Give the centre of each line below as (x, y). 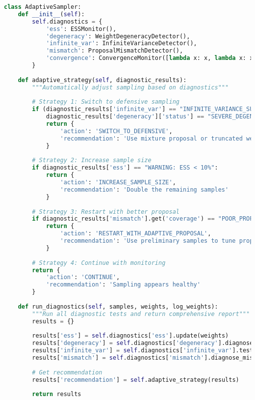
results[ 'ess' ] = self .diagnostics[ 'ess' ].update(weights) (130, 336)
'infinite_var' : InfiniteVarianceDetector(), (121, 43)
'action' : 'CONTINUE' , (83, 277)
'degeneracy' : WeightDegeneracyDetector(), (118, 36)
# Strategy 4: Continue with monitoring (99, 263)
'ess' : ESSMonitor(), (81, 29)
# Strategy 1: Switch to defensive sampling (106, 102)
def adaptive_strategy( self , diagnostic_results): (102, 80)
